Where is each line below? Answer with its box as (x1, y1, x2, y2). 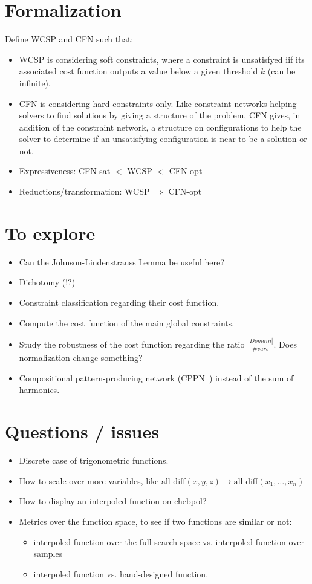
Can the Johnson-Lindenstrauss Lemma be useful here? (19, 255, 224, 268)
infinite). (19, 76, 51, 89)
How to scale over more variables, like (19, 474, 159, 487)
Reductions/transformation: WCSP (19, 185, 150, 198)
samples (33, 547, 63, 560)
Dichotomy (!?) (19, 276, 76, 288)
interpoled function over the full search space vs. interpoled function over (33, 535, 304, 548)
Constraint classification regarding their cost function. (19, 296, 219, 308)
